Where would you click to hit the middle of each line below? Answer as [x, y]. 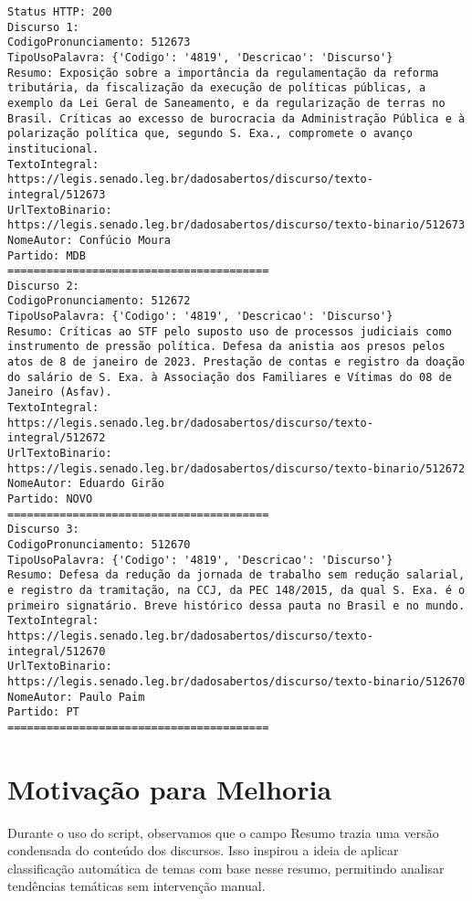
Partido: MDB [47, 255]
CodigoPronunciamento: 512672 [99, 301]
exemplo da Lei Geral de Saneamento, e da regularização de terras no [226, 103]
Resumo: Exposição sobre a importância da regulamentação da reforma [223, 73]
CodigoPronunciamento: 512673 [99, 42]
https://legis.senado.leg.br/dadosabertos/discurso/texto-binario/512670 [236, 681]
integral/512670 [57, 651]
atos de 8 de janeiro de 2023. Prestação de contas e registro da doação [236, 362]
